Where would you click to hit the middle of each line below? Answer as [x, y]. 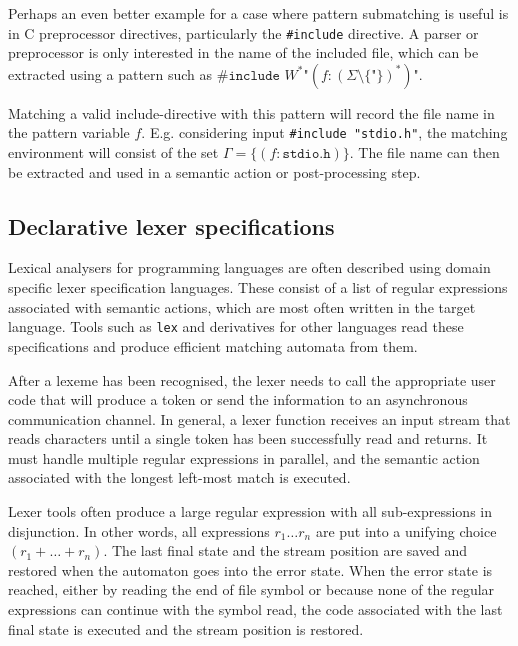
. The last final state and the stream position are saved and [285, 550]
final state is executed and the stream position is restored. [186, 628]
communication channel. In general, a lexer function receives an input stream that [259, 418]
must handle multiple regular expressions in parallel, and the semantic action [244, 457]
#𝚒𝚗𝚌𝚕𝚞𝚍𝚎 [248, 75]
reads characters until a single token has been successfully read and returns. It [248, 438]
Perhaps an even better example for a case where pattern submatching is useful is [258, 13]
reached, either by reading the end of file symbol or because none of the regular [251, 589]
